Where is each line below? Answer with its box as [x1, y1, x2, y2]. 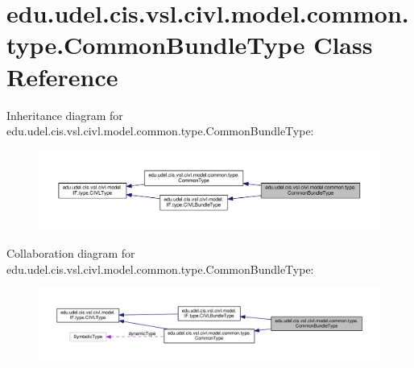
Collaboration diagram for [6, 245, 135, 262]
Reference [6, 60, 118, 93]
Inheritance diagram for [6, 106, 123, 123]
